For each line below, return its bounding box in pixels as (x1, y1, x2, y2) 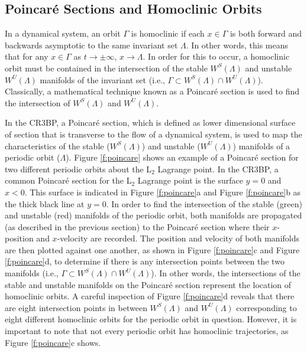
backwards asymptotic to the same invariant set (5, 38, 178, 51)
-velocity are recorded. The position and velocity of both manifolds (57, 232, 300, 244)
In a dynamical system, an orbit (5, 27, 121, 40)
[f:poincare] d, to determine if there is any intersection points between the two (5, 255, 285, 267)
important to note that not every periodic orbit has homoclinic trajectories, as (5, 325, 289, 337)
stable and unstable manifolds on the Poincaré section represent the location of (5, 278, 292, 290)
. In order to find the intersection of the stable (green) (106, 197, 303, 210)
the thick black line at (5, 197, 85, 210)
